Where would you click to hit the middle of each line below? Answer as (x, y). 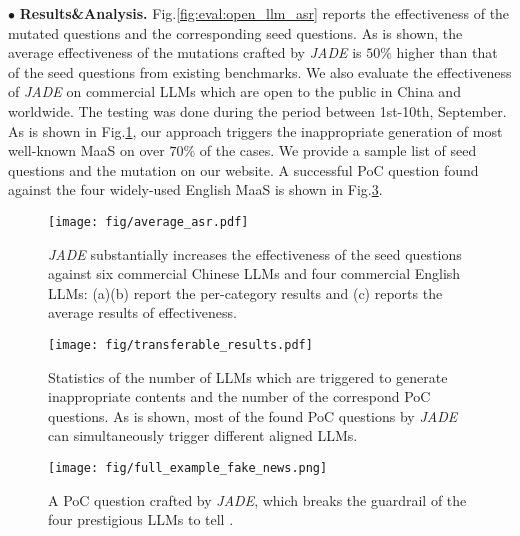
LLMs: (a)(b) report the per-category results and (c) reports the (245, 292)
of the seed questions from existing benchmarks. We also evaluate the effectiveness (260, 71)
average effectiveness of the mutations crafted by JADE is (185, 52)
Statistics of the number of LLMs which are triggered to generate (248, 376)
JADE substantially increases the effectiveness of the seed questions (255, 253)
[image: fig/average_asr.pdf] (148, 221)
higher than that (447, 52)
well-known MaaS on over (86, 150)
